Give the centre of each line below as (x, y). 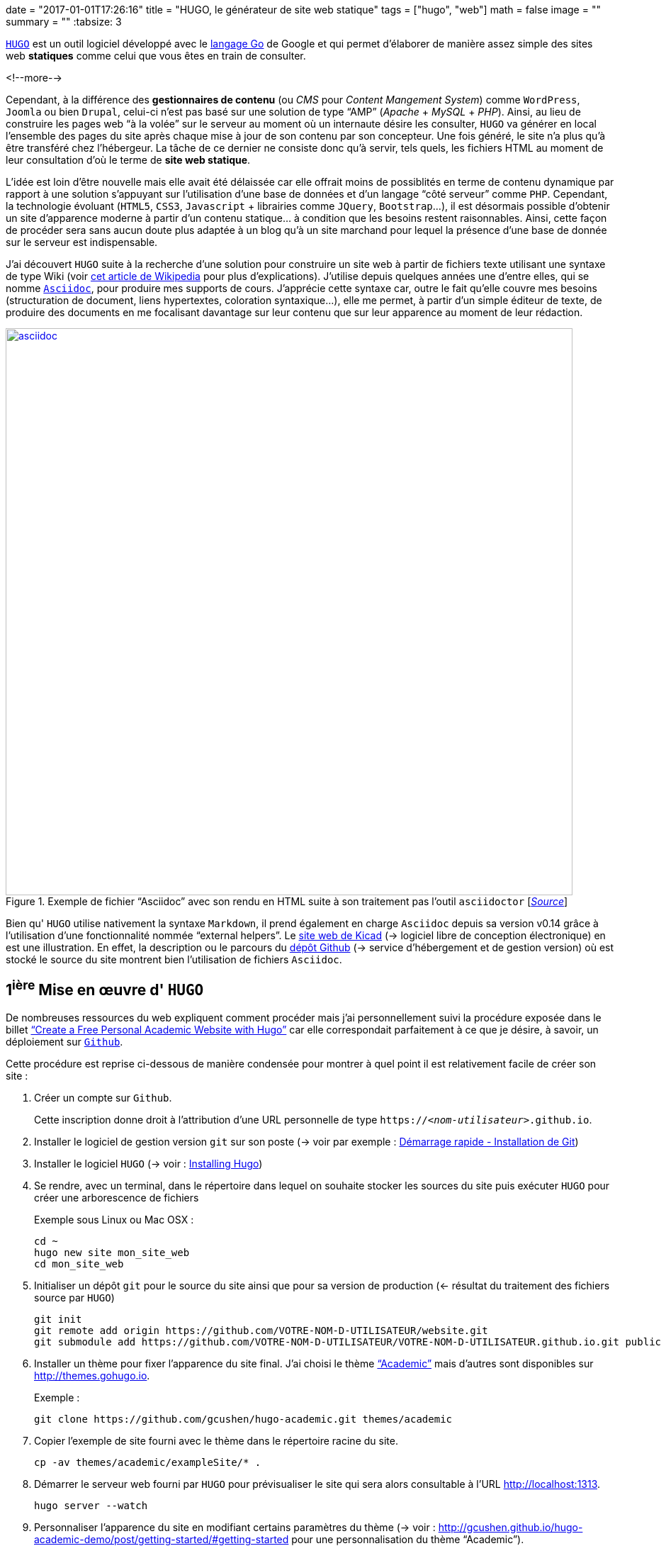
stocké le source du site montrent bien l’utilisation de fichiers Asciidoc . (174, 959)
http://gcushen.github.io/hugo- (510, 1527)
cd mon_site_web (79, 1264)
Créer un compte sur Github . (103, 1097)
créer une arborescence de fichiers (117, 1197)
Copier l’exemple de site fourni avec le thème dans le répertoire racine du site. (216, 1440)
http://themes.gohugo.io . (92, 1375)
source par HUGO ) (74, 1297)
